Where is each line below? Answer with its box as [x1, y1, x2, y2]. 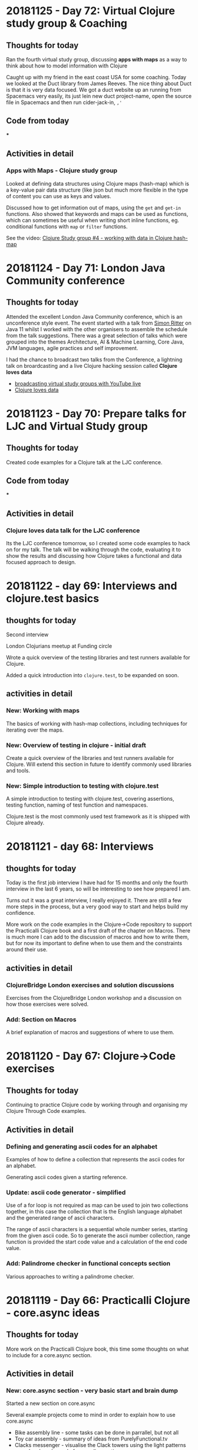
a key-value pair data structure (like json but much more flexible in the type [6, 186, 189, 193]
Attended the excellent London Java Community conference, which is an [6, 313, 183, 320]
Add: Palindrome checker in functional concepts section [6, 1260, 171, 1268]
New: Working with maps [6, 707, 80, 715]
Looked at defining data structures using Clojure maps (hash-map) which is [6, 180, 190, 187]
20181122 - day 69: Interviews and [6, 580, 177, 593]
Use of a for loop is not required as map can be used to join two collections [6, 1202, 189, 1209]
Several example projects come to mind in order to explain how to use [6, 1412, 176, 1419]
